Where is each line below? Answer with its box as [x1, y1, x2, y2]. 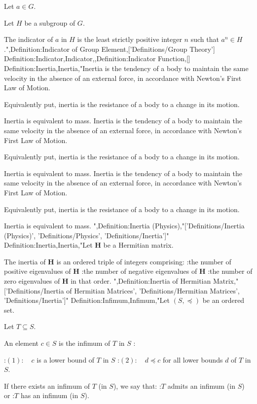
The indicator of [4, 34, 53, 44]
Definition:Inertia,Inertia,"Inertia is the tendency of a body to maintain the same [4, 63, 249, 73]
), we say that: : [113, 380, 161, 391]
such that [190, 34, 219, 44]
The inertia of [4, 256, 46, 266]
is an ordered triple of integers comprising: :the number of [56, 256, 231, 266]
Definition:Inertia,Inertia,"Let [4, 240, 93, 250]
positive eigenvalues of [4, 266, 71, 276]
